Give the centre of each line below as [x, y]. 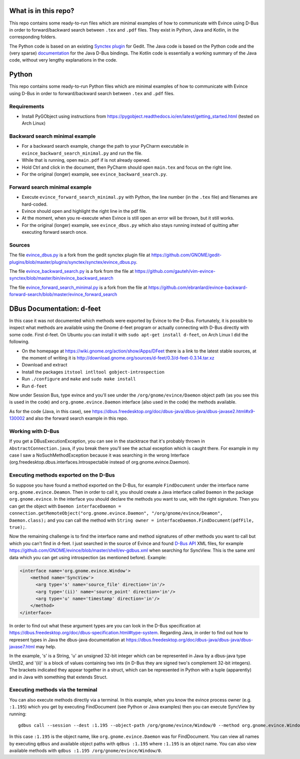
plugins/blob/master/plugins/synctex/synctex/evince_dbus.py [73, 262]
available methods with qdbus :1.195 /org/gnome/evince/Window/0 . [86, 750]
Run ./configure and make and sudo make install [79, 379]
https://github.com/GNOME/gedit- [186, 255]
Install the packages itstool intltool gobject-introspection [93, 372]
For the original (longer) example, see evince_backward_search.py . [94, 174]
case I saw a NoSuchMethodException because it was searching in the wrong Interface [99, 455]
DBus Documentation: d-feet [55, 309]
